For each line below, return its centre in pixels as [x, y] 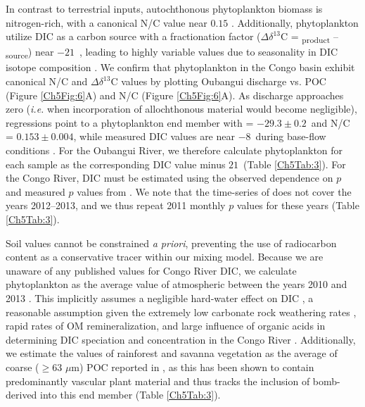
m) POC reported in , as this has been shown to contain [193, 367]
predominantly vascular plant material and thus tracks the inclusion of [158, 381]
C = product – [309, 37]
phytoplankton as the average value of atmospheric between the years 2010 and [177, 284]
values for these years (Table [298, 205]
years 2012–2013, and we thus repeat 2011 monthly [116, 205]
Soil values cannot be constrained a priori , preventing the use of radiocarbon [171, 243]
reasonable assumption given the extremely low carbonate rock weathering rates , [181, 312]
